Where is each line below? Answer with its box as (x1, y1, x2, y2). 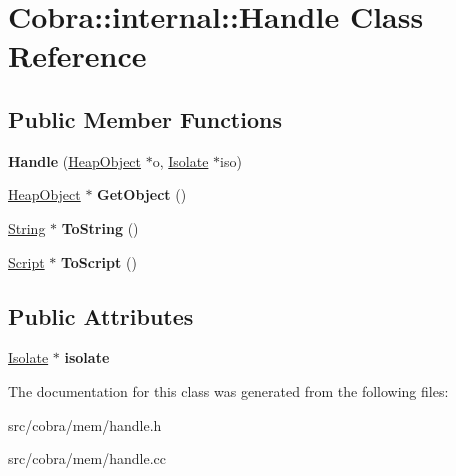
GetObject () (97, 184, 187, 205)
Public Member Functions (8, 103, 282, 134)
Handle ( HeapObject (8, 150, 142, 171)
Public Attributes (8, 300, 194, 331)
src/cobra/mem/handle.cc (8, 448, 167, 469)
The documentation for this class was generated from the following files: (8, 380, 449, 401)
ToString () (61, 217, 139, 238)
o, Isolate (152, 150, 209, 171)
